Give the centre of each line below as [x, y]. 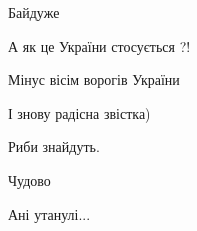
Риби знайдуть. [54, 146]
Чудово [29, 179]
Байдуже [34, 12]
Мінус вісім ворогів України [94, 79]
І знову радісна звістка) [79, 112]
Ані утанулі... [49, 213]
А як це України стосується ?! [99, 45]
